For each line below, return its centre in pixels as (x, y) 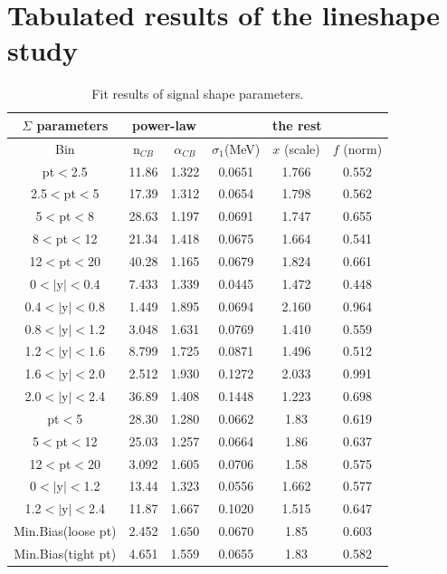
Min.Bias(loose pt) (65, 531)
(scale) (302, 148)
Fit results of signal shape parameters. (198, 94)
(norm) (363, 148)
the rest (297, 124)
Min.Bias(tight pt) (65, 553)
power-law (164, 124)
